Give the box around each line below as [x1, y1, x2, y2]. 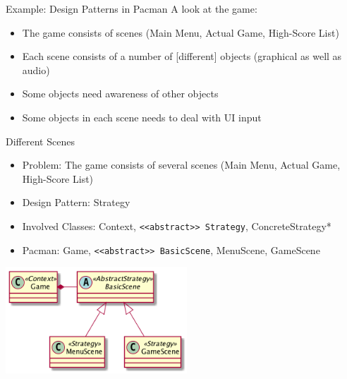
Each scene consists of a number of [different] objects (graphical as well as [22, 49, 342, 64]
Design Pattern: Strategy [22, 195, 130, 210]
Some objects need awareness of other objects [22, 86, 219, 101]
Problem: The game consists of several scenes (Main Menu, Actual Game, [22, 157, 341, 172]
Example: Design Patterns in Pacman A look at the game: [6, 1, 257, 16]
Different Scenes [6, 133, 75, 148]
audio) [22, 62, 50, 77]
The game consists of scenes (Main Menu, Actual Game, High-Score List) [22, 25, 339, 40]
